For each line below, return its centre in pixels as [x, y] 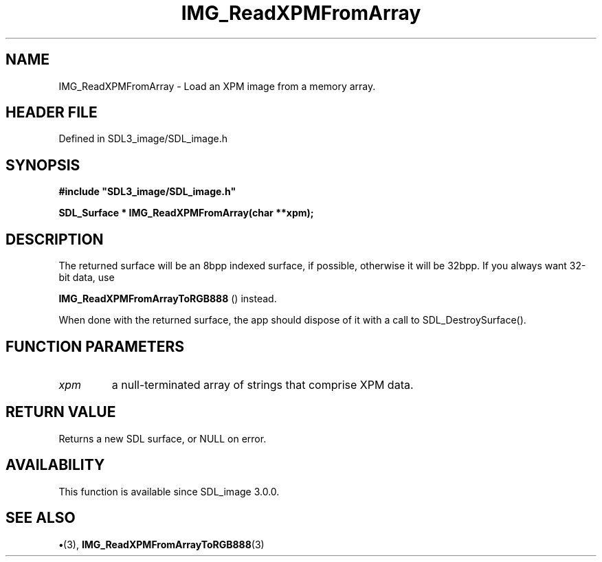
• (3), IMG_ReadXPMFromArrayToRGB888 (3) [161, 544]
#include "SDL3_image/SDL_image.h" [147, 192]
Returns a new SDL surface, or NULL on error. [163, 438]
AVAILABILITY [55, 465]
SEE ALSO [41, 518]
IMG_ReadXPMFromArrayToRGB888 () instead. [168, 299]
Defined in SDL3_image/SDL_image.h [143, 139]
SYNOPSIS [43, 165]
